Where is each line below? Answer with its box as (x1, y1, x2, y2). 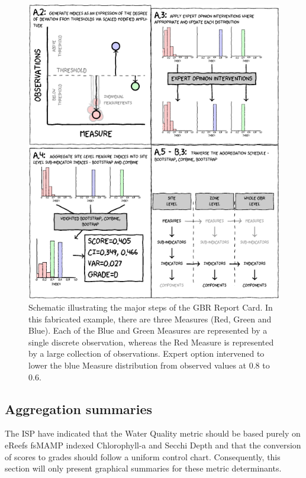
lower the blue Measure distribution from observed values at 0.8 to (28, 359, 270, 372)
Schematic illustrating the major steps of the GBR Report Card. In (28, 301, 273, 314)
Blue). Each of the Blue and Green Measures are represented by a (28, 324, 268, 337)
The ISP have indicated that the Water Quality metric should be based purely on (5, 427, 301, 440)
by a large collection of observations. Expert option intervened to (28, 347, 265, 360)
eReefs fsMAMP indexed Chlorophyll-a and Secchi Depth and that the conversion (5, 439, 301, 451)
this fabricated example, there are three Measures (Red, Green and (28, 312, 272, 325)
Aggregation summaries (5, 399, 153, 418)
